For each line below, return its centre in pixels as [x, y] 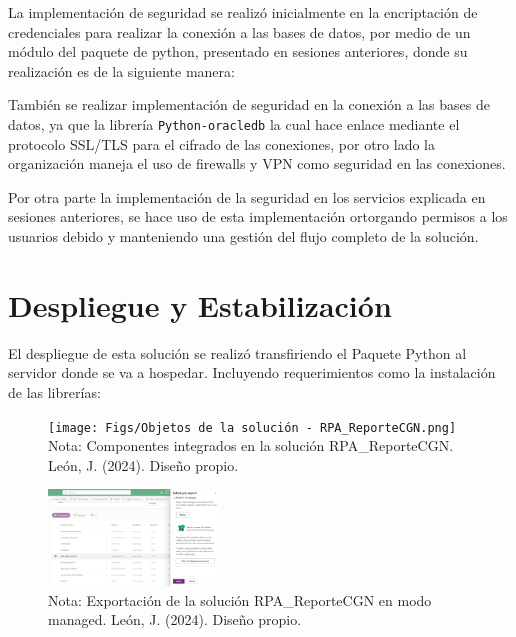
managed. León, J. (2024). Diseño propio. [175, 619]
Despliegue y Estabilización [200, 304]
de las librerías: [54, 391]
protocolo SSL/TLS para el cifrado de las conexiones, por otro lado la [221, 143]
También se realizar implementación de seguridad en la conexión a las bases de [249, 104]
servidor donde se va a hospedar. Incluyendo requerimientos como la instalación [252, 372]
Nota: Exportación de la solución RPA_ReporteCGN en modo [240, 599]
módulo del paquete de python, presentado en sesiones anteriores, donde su [238, 51]
